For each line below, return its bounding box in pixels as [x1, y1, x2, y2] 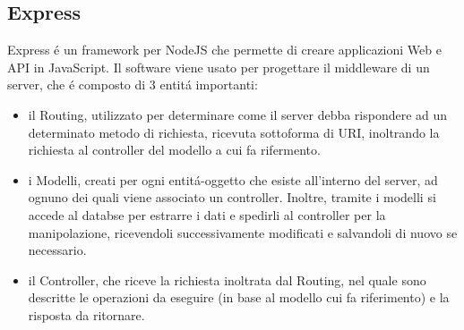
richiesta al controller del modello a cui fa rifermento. [28, 140, 321, 159]
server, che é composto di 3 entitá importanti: [7, 75, 258, 94]
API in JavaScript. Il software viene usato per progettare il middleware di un [7, 57, 430, 76]
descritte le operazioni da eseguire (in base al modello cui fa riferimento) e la [28, 288, 450, 307]
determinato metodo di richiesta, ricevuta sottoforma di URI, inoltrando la [28, 123, 440, 141]
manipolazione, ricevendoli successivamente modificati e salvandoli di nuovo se [28, 223, 458, 241]
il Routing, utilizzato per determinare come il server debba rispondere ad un [28, 105, 448, 123]
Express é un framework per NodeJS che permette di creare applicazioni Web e [7, 40, 442, 59]
